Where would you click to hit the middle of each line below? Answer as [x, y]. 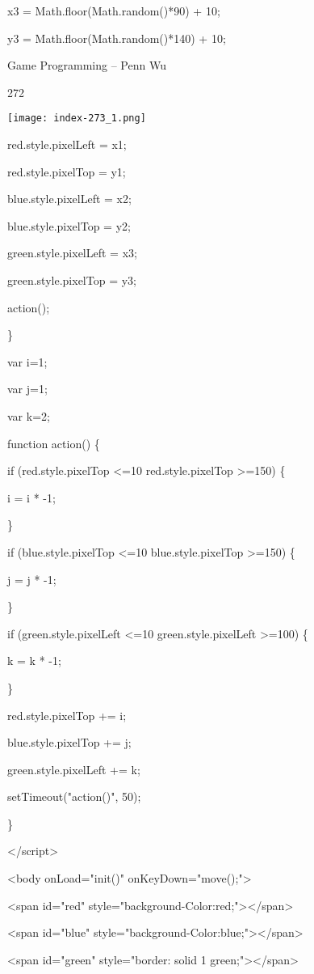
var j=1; [27, 389]
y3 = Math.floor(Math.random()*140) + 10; [117, 38]
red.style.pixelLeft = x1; [67, 144]
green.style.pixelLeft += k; [74, 769]
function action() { [54, 443]
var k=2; [29, 415]
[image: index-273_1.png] [77, 119]
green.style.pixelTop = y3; [72, 280]
